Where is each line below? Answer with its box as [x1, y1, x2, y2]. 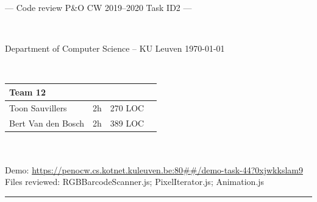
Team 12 [9, 85, 46, 98]
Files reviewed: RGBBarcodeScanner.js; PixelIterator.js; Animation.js [5, 175, 265, 188]
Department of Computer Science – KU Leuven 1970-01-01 [5, 42, 225, 55]
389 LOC [110, 116, 144, 129]
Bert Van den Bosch [9, 116, 84, 129]
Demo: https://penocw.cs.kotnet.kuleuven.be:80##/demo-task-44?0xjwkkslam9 [5, 163, 303, 176]
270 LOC [110, 101, 144, 114]
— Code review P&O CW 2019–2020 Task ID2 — [5, 1, 192, 13]
